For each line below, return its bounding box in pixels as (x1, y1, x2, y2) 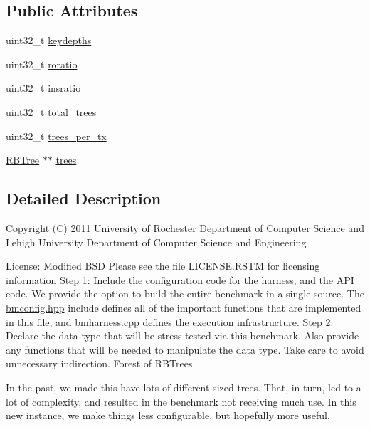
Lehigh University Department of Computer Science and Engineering (6, 234, 307, 249)
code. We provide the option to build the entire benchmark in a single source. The (6, 286, 364, 301)
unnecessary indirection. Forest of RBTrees (6, 356, 193, 371)
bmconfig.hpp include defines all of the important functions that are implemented (6, 300, 361, 315)
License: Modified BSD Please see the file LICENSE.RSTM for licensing (6, 258, 320, 273)
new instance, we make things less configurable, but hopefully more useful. (6, 408, 330, 423)
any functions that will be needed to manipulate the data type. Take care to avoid (6, 342, 364, 357)
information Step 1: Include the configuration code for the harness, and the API (6, 272, 354, 287)
